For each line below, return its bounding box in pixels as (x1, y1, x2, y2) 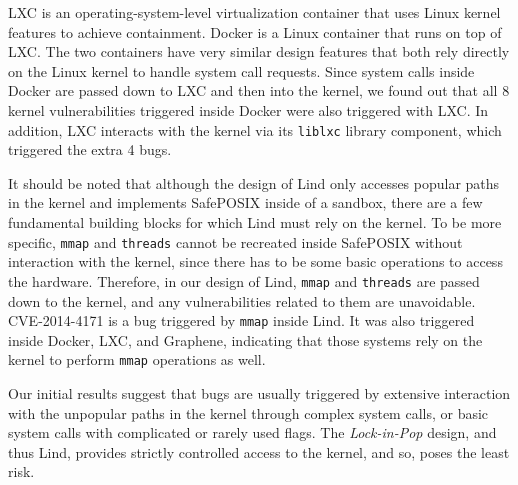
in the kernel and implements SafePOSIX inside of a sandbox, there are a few (8, 192, 483, 213)
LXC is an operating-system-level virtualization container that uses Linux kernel (8, 2, 501, 22)
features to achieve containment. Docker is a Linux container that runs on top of (8, 21, 502, 42)
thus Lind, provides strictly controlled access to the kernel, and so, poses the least (8, 441, 510, 462)
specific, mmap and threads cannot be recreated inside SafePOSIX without (8, 231, 463, 252)
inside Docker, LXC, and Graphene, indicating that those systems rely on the (8, 329, 483, 350)
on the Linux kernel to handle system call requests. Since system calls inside (8, 60, 475, 81)
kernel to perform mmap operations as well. (8, 349, 266, 370)
